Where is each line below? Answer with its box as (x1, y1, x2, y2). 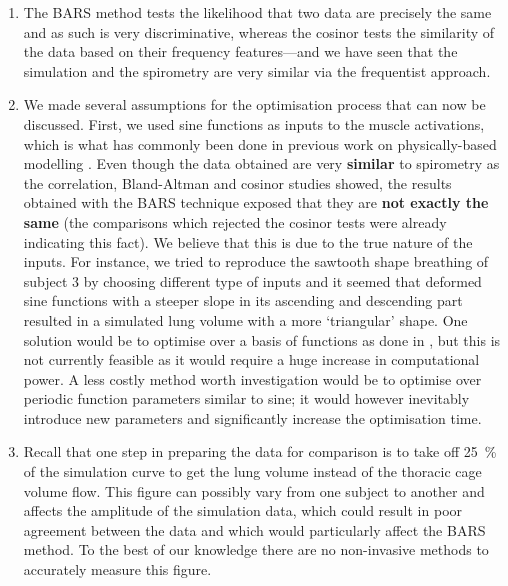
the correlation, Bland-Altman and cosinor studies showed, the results (23, 172, 452, 193)
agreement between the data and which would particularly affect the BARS (23, 519, 486, 540)
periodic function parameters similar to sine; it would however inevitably (23, 388, 470, 409)
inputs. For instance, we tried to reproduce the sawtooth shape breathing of (23, 251, 489, 272)
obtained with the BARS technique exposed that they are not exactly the (23, 192, 489, 213)
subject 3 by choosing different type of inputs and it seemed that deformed (23, 270, 482, 291)
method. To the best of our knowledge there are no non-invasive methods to (23, 539, 489, 560)
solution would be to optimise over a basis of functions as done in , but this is (23, 329, 501, 350)
